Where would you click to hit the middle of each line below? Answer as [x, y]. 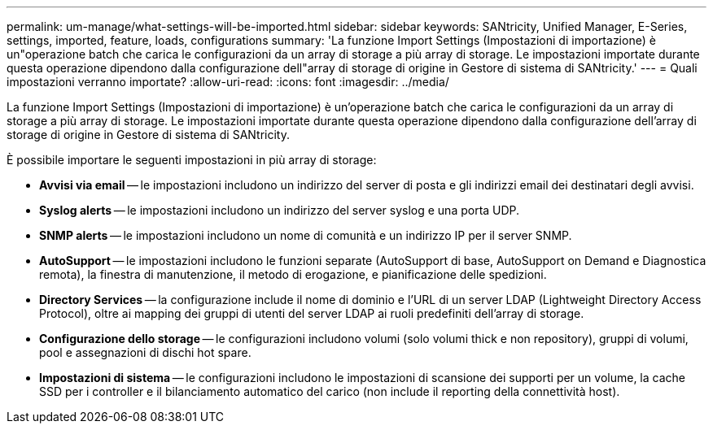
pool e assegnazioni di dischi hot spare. [145, 352]
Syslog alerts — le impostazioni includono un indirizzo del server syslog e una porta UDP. [280, 210]
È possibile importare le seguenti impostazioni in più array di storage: [192, 160]
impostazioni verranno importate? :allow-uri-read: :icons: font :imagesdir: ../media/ [228, 82]
